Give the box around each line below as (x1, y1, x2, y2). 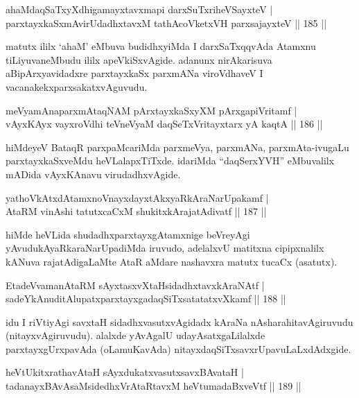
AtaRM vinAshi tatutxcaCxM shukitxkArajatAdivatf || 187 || (6, 204, 267, 218)
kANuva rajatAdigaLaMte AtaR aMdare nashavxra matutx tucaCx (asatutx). (6, 254, 338, 268)
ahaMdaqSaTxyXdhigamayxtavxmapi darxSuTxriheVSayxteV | (6, 2, 273, 16)
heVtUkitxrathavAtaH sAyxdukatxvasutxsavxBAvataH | (6, 365, 244, 379)
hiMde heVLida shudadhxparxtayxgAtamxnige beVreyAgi (6, 227, 250, 241)
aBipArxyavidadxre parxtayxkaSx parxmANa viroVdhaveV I (6, 66, 263, 80)
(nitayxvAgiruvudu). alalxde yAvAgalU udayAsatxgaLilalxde (6, 328, 265, 343)
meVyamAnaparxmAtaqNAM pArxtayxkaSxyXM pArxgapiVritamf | (6, 103, 297, 117)
